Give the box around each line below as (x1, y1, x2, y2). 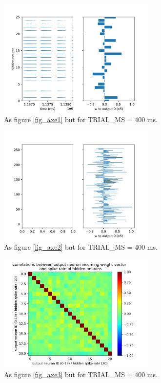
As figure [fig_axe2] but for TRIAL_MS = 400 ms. (4, 241, 158, 252)
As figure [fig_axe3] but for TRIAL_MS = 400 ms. (4, 369, 158, 379)
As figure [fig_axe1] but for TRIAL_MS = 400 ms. (4, 114, 158, 125)
